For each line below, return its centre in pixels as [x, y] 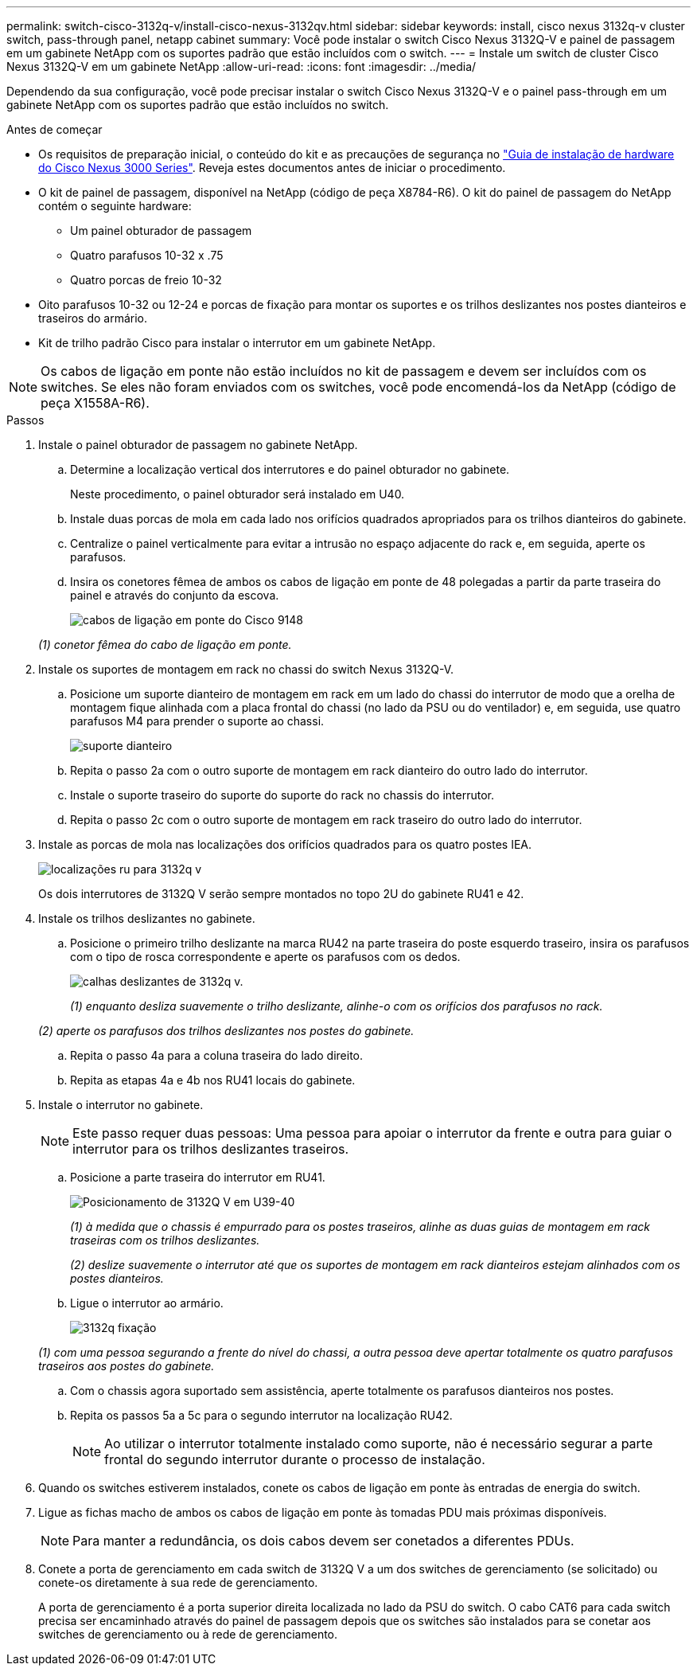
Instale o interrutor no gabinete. [121, 1105]
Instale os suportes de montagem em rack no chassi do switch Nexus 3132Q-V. [246, 669]
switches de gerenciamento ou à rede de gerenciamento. [188, 1634]
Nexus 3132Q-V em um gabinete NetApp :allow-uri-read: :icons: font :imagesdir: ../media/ [241, 66]
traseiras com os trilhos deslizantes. [165, 1240]
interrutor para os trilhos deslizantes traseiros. [211, 1149]
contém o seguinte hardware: [115, 206]
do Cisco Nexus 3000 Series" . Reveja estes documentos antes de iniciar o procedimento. [272, 168]
